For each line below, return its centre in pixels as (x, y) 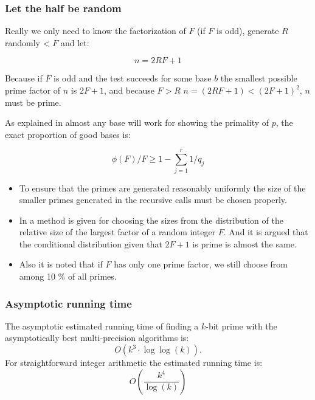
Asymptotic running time (68, 303)
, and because (129, 90)
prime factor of (33, 90)
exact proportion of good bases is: (68, 134)
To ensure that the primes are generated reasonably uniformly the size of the (162, 188)
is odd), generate (248, 31)
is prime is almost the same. (244, 243)
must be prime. (33, 102)
